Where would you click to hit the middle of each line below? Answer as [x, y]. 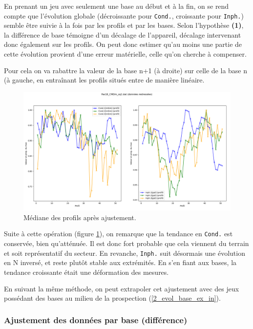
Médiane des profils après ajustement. [80, 217]
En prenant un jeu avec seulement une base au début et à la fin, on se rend [116, 6]
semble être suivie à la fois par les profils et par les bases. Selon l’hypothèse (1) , [124, 25]
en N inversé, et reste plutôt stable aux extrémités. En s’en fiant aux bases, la [120, 262]
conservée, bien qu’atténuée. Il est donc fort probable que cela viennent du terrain [126, 243]
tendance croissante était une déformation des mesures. [86, 272]
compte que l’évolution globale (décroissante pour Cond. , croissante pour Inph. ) [124, 15]
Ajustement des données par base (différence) [96, 319]
